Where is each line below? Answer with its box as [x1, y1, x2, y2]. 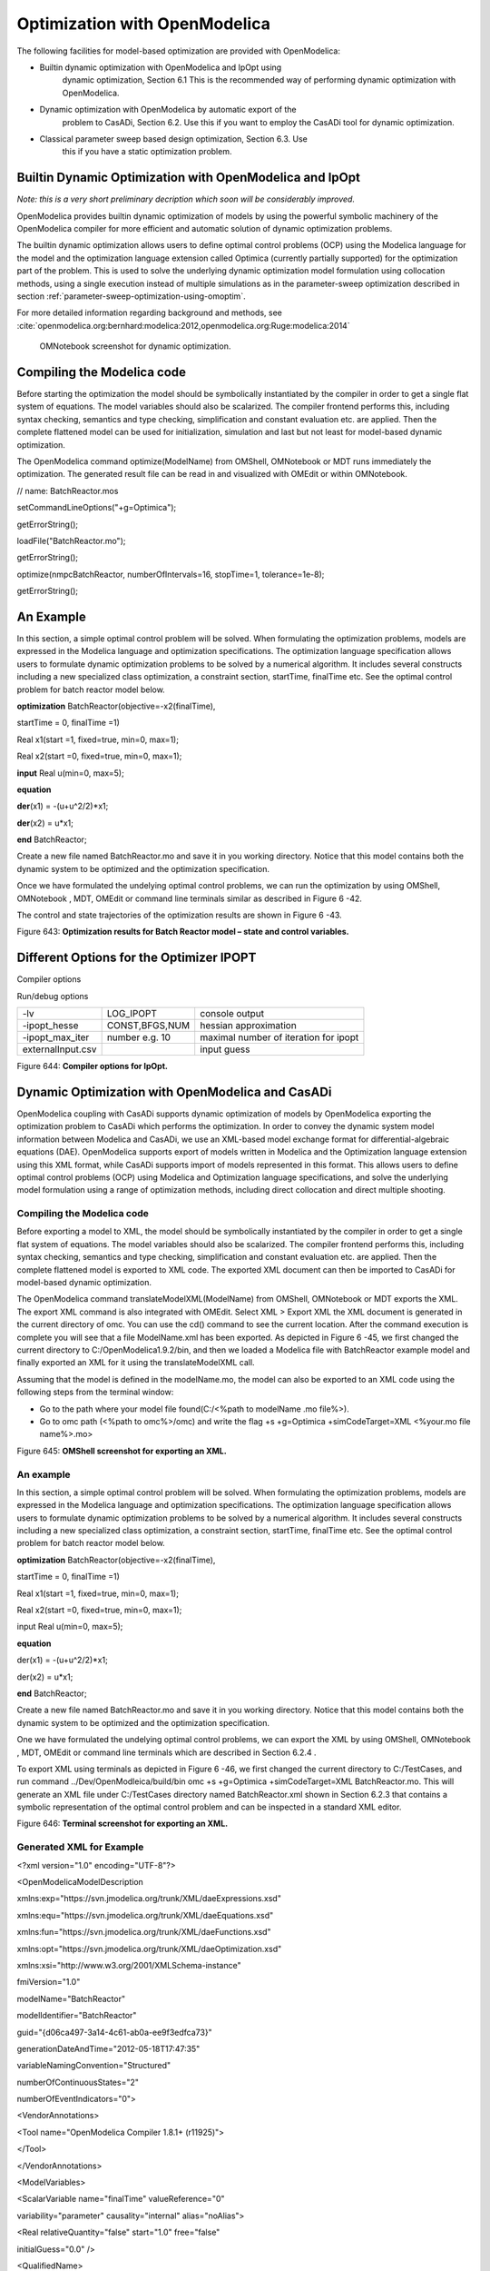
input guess [200, 1043, 250, 1056]
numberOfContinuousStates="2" [16, 2077, 140, 2088]
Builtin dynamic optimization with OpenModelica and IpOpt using [39, 62, 282, 73]
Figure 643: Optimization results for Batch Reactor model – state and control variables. [16, 927, 349, 937]
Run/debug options [16, 990, 89, 1001]
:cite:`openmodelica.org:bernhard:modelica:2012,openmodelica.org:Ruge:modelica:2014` [16, 320, 350, 331]
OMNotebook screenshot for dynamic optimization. [39, 341, 231, 352]
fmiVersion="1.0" [16, 1977, 81, 1988]
